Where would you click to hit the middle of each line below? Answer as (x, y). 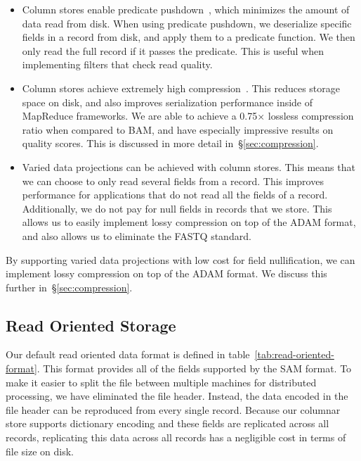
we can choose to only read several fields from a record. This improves (173, 181)
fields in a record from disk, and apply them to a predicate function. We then (189, 37)
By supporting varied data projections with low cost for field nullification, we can (180, 259)
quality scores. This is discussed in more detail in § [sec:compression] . (170, 143)
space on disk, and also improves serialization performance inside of (168, 102)
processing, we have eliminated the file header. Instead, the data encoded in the (177, 396)
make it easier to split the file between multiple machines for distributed (161, 382)
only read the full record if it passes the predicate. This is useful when (173, 50)
